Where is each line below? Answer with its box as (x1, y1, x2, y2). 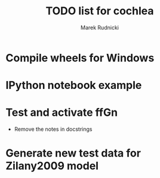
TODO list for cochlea (45, 4, 154, 18)
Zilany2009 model (5, 159, 99, 173)
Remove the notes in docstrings (14, 125, 93, 133)
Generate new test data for (5, 146, 141, 160)
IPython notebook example (5, 79, 142, 92)
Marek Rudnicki (81, 24, 119, 31)
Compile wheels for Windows (5, 51, 155, 65)
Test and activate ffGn (5, 106, 118, 119)
